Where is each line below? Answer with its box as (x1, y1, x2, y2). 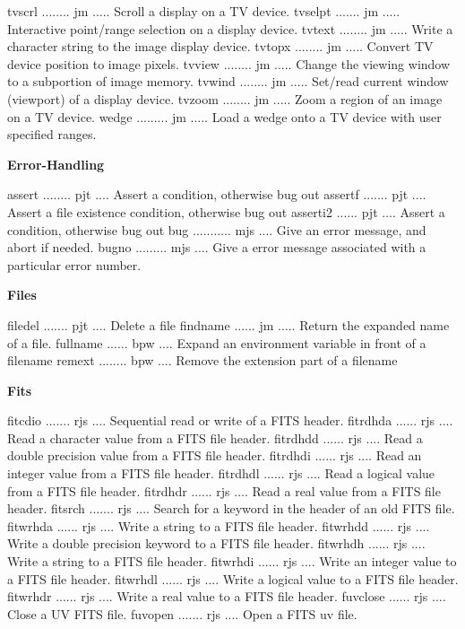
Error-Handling (7, 154, 105, 173)
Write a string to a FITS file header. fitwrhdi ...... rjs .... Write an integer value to (7, 552, 457, 571)
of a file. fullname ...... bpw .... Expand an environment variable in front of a (7, 333, 426, 352)
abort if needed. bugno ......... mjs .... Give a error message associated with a (7, 238, 426, 257)
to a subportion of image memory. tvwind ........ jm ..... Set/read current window (7, 72, 449, 91)
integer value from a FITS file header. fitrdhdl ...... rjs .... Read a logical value (7, 464, 435, 483)
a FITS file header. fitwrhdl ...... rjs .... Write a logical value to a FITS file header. (7, 569, 459, 588)
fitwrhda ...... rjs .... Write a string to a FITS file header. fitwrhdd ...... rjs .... (7, 516, 430, 535)
